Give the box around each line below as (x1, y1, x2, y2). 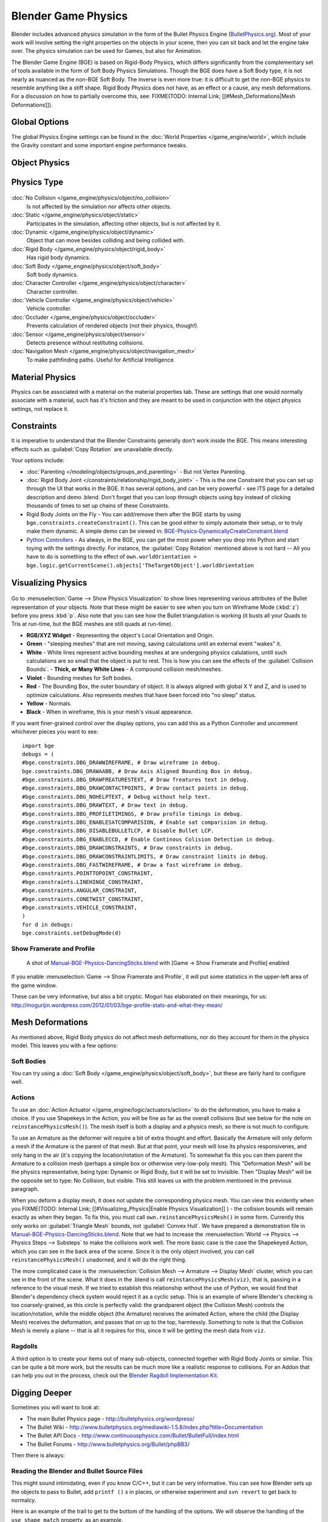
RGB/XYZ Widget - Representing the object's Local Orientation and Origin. (26, 631, 214, 639)
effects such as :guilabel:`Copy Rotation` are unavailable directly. (11, 445, 174, 453)
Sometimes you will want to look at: (11, 1404, 100, 1411)
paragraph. (11, 1185, 39, 1193)
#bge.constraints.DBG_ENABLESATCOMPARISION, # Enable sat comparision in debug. (22, 819, 269, 826)
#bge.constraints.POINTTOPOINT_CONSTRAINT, (22, 870, 154, 877)
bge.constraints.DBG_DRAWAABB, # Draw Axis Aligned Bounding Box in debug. (22, 768, 253, 774)
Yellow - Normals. (26, 700, 72, 707)
